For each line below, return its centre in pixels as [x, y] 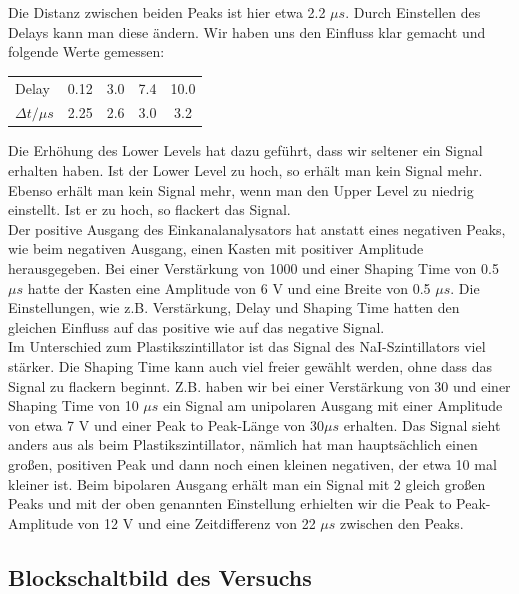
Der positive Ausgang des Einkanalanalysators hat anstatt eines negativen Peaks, [257, 228]
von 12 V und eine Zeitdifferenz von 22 [196, 522]
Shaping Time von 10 [73, 405]
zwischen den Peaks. [402, 522]
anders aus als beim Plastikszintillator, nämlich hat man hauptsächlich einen [243, 444]
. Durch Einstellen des [413, 12]
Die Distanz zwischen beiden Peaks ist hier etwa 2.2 [167, 12]
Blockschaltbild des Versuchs [160, 576]
